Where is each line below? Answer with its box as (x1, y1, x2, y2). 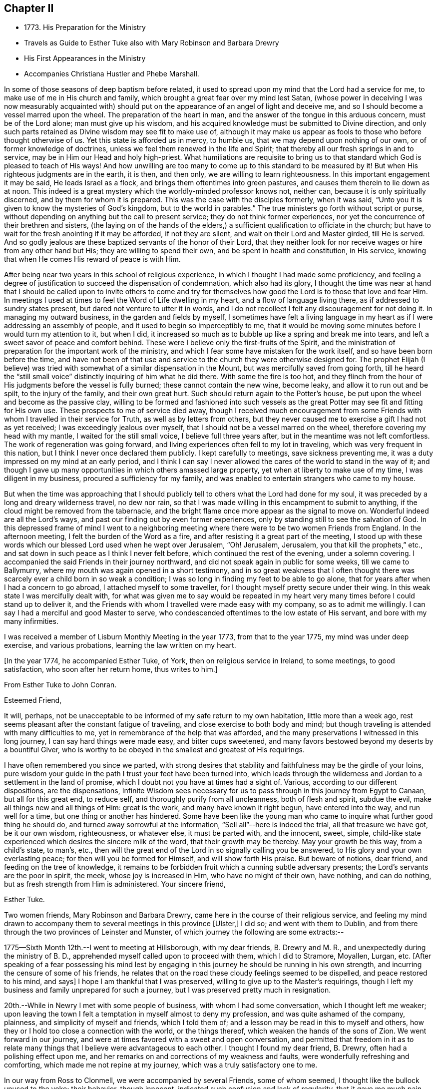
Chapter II (4, 2, 54, 14)
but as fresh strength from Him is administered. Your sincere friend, (4, 880, 226, 889)
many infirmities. (4, 617, 58, 626)
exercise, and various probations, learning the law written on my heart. (4, 641, 236, 650)
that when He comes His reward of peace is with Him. (4, 255, 181, 264)
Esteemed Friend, (4, 696, 62, 705)
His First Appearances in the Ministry (24, 54, 146, 63)
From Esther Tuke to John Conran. (4, 680, 117, 689)
